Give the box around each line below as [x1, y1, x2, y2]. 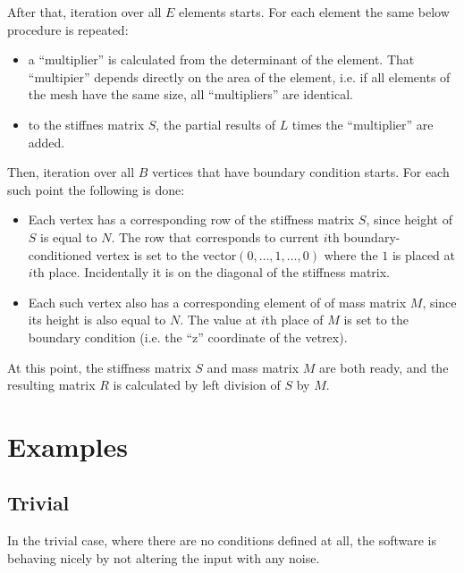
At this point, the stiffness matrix [7, 358, 191, 376]
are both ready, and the [318, 358, 449, 376]
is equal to [40, 227, 97, 246]
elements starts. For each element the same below [179, 3, 450, 21]
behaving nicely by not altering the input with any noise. [7, 548, 320, 567]
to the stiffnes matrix [28, 114, 145, 133]
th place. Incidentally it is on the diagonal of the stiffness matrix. [32, 263, 390, 282]
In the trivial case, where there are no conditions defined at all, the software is [7, 531, 436, 550]
